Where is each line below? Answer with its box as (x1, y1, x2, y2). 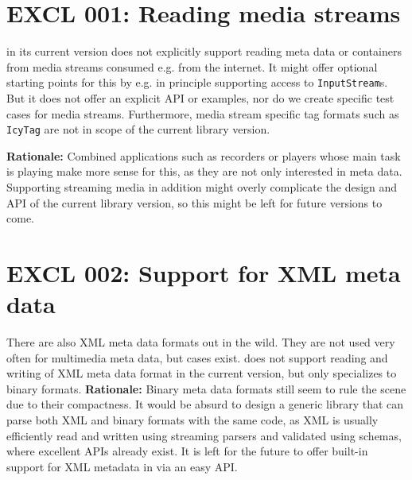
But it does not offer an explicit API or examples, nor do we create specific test (6, 89, 395, 106)
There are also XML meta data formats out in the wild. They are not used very (6, 334, 395, 350)
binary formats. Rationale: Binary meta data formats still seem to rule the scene (6, 380, 406, 397)
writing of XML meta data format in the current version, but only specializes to (6, 365, 397, 381)
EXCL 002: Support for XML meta (6, 256, 401, 288)
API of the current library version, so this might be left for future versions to (6, 194, 383, 211)
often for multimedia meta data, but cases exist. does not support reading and (6, 349, 388, 366)
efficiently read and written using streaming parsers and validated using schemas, (6, 427, 402, 443)
